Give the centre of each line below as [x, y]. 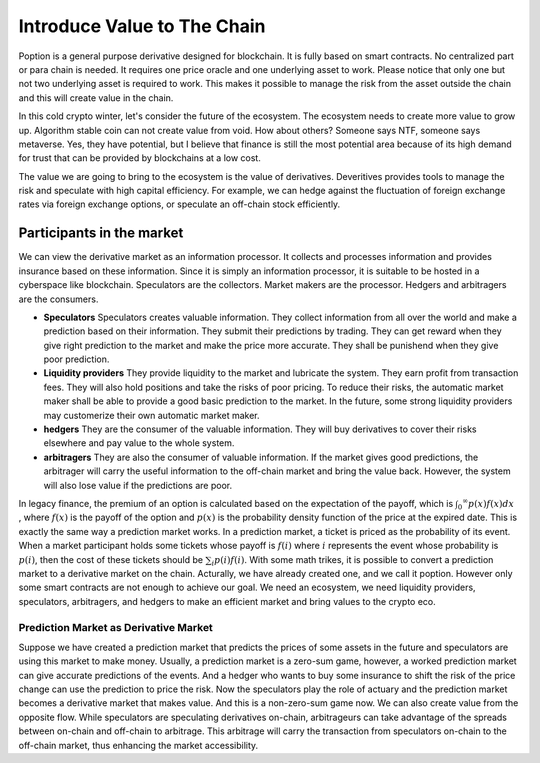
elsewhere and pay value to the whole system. [139, 443]
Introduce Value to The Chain [142, 26]
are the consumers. [58, 299]
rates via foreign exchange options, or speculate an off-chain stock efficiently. [179, 204]
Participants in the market [101, 233]
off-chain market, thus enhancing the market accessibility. [138, 745]
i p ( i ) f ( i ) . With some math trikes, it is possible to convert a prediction [352, 560]
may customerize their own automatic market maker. [151, 415]
